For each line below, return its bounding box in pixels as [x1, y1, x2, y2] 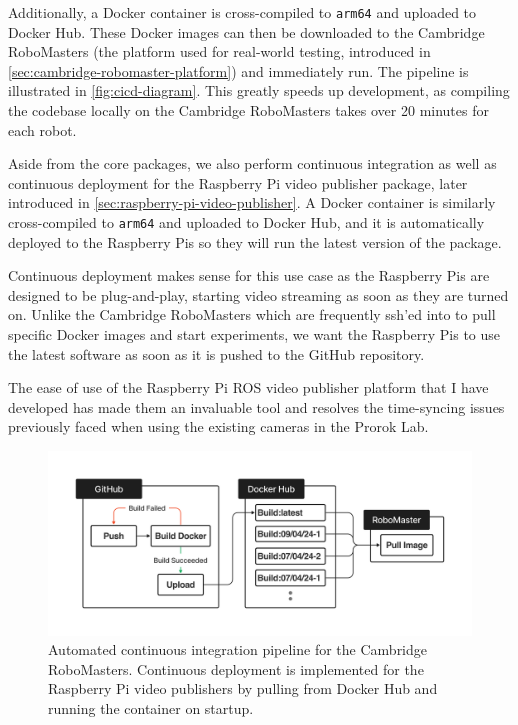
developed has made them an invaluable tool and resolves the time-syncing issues [8, 396, 505, 417]
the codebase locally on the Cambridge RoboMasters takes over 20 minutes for [8, 100, 489, 121]
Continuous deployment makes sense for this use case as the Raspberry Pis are [8, 265, 490, 286]
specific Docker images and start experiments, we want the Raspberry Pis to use [8, 324, 501, 345]
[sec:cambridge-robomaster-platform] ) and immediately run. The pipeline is [8, 60, 469, 81]
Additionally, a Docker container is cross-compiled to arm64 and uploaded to [8, 2, 477, 22]
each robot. [8, 119, 77, 140]
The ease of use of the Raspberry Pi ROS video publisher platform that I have [8, 377, 489, 398]
